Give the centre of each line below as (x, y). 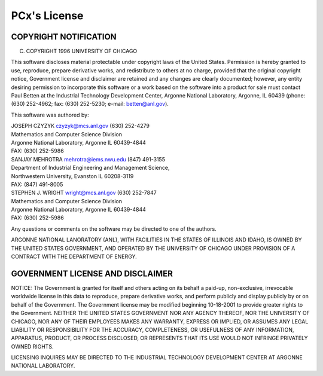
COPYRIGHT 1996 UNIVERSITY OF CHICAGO (82, 51)
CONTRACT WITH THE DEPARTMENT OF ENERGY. (74, 256)
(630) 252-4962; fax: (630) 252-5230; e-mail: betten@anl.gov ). (90, 104)
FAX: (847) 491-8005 (37, 184)
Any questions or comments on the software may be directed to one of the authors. (114, 229)
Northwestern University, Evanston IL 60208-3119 (72, 176)
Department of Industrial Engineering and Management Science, (90, 168)
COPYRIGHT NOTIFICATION (64, 37)
